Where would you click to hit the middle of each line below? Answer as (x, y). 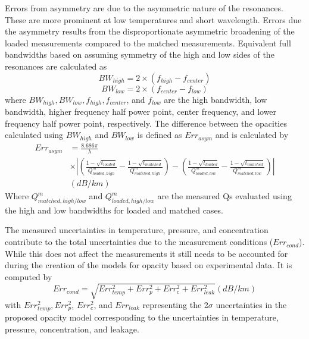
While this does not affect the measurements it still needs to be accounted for (146, 253)
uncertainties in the (251, 305)
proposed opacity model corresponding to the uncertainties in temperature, (142, 317)
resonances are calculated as (56, 66)
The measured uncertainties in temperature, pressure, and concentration (137, 230)
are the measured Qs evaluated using (224, 196)
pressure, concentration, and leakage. (72, 329)
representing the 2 (175, 305)
